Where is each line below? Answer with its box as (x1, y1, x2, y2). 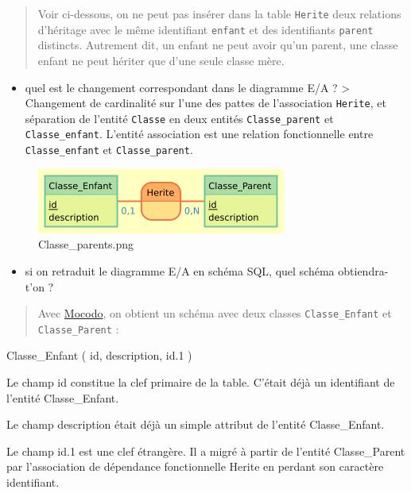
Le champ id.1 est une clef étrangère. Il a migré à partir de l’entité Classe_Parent (6, 442, 405, 459)
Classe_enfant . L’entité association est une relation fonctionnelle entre (25, 125, 374, 142)
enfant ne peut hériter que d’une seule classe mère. (37, 52, 285, 68)
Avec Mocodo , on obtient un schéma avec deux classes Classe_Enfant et (37, 305, 392, 322)
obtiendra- (338, 262, 389, 279)
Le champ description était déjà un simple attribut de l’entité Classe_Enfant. (6, 416, 385, 433)
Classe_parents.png (38, 236, 134, 252)
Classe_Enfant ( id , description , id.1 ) (6, 347, 192, 364)
